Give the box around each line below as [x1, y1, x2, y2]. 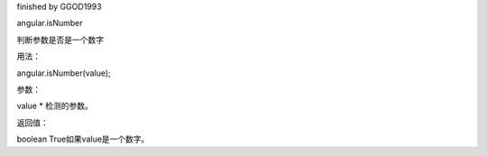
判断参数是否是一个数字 [16, 34, 104, 45]
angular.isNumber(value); [16, 68, 112, 78]
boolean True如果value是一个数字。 [16, 133, 150, 144]
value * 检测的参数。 [16, 100, 94, 112]
